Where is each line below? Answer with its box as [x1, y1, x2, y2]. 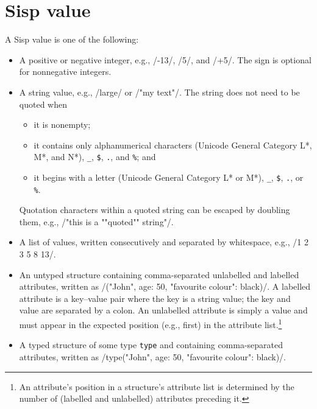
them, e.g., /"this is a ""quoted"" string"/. [19, 215, 174, 228]
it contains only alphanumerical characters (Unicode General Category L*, [34, 138, 312, 151]
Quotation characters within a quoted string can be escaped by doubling [19, 203, 290, 216]
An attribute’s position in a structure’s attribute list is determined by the [19, 380, 294, 393]
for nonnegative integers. [19, 65, 112, 78]
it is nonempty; [34, 118, 91, 131]
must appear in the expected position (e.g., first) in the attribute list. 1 [19, 316, 282, 330]
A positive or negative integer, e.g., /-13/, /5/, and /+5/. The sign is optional [19, 53, 312, 66]
